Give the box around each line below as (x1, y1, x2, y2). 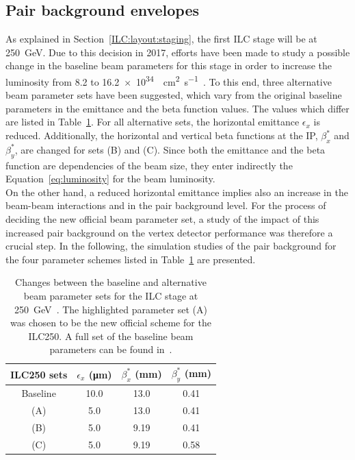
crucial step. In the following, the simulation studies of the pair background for (5, 239, 337, 253)
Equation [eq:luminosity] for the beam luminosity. (5, 171, 215, 186)
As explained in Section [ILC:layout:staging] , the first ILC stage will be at (5, 32, 317, 46)
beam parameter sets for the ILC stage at (23, 288, 198, 302)
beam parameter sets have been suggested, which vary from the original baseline (5, 88, 342, 102)
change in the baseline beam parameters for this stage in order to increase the (5, 58, 332, 73)
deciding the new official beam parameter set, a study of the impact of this (5, 211, 319, 226)
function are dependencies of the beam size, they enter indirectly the (5, 158, 293, 172)
